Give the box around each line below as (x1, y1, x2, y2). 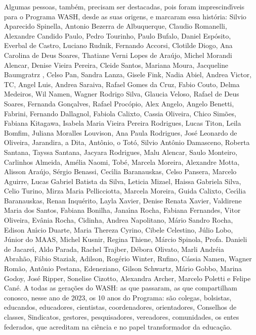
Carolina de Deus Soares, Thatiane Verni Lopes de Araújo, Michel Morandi (4, 49, 232, 60)
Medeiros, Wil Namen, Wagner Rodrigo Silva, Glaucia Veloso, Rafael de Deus (4, 89, 239, 99)
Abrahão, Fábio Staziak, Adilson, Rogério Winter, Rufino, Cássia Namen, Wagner (4, 253, 252, 264)
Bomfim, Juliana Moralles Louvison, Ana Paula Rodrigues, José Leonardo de (4, 127, 237, 138)
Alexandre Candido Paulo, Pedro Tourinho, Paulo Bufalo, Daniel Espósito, (4, 30, 231, 41)
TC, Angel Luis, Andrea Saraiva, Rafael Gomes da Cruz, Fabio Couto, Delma (4, 79, 240, 89)
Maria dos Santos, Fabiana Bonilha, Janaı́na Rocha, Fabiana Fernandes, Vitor (4, 205, 241, 215)
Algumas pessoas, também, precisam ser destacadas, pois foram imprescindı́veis (4, 1, 245, 11)
